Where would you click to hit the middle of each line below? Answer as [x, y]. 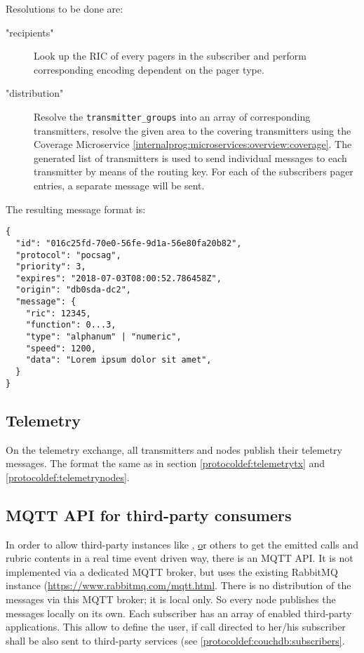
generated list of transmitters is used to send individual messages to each [190, 157]
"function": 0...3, [71, 325]
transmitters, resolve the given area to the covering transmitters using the [193, 130]
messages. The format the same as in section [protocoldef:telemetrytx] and [166, 463]
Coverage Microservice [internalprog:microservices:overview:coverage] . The [193, 144]
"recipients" [30, 32]
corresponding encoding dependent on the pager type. [149, 69]
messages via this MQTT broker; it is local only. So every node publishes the [171, 599]
